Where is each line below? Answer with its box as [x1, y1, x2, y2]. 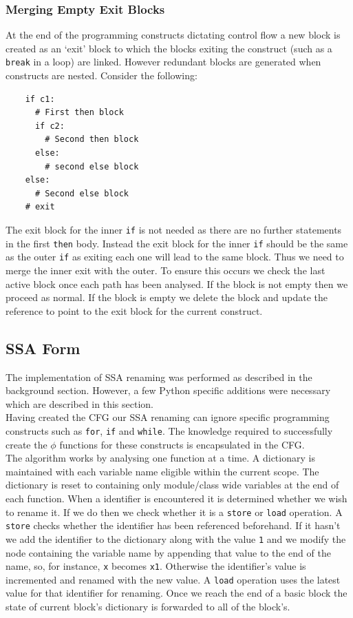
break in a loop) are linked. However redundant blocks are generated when [6, 54, 321, 69]
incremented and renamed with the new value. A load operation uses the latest [6, 572, 341, 586]
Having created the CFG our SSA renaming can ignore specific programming [6, 410, 330, 424]
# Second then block [45, 134, 139, 145]
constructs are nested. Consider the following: [6, 68, 197, 83]
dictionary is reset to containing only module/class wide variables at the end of [6, 477, 339, 492]
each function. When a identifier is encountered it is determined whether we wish [6, 491, 347, 505]
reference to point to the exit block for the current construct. [6, 303, 263, 318]
